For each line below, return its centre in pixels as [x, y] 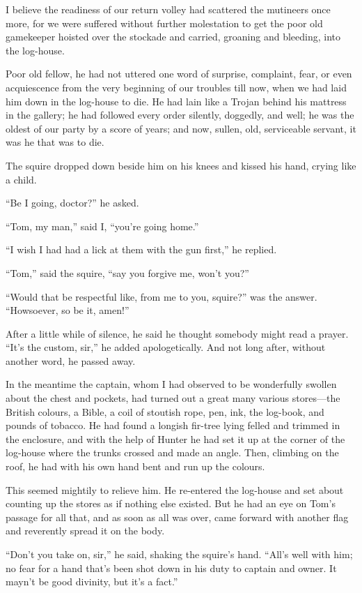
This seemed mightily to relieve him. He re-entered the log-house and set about [175, 489]
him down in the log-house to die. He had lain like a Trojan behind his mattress [176, 101]
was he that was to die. [55, 142]
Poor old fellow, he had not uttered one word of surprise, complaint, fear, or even [179, 74]
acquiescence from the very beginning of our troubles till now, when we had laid [176, 87]
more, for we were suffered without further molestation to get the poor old [164, 23]
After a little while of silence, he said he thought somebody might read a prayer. [177, 333]
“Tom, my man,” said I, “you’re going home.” [102, 226]
